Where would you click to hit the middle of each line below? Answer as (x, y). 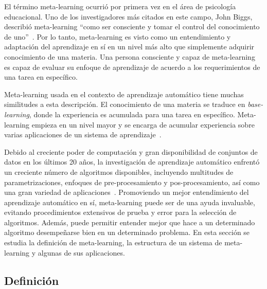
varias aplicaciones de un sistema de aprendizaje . (83, 134)
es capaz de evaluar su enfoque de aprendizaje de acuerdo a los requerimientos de (132, 67)
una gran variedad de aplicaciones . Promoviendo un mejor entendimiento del (127, 192)
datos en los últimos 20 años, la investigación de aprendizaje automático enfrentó (132, 162)
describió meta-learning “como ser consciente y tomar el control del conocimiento (132, 26)
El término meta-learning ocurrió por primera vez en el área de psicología (120, 6)
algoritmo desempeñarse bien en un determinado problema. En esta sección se (127, 232)
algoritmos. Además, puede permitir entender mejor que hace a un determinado (130, 222)
